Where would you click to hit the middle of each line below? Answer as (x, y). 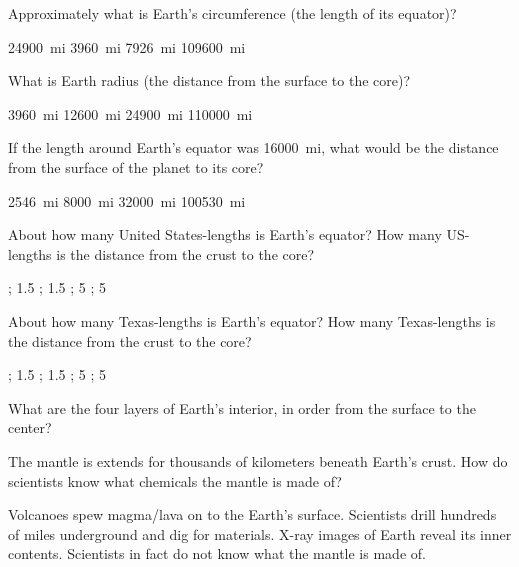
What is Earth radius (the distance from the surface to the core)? (209, 80)
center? (30, 427)
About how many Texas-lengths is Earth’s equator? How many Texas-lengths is (252, 320)
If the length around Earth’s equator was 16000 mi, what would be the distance (253, 147)
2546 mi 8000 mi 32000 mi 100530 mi (127, 200)
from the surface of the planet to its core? (136, 166)
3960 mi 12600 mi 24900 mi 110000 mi (130, 113)
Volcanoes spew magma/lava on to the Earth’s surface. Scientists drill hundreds (252, 514)
